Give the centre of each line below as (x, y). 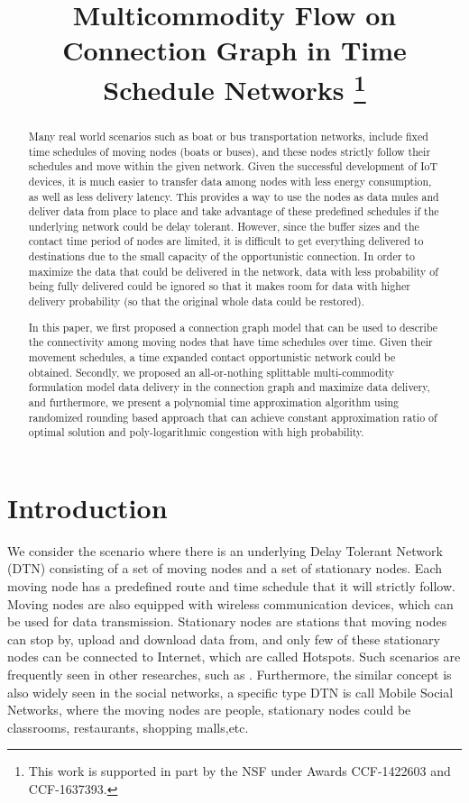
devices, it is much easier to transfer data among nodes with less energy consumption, (230, 181)
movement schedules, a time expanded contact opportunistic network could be (212, 356)
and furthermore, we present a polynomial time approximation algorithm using (214, 401)
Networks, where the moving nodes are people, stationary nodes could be (209, 710)
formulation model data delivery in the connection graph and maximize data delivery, (229, 387)
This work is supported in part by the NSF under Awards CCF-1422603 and (239, 771)
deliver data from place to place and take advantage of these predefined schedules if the (234, 211)
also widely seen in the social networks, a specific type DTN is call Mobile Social (230, 692)
